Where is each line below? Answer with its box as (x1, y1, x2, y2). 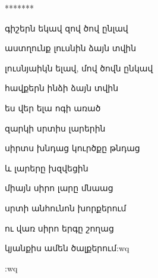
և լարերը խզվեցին (5, 161, 89, 174)
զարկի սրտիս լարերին (5, 121, 106, 134)
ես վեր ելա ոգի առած (5, 101, 101, 114)
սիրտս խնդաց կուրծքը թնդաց (5, 142, 140, 154)
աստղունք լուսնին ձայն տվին (5, 42, 137, 54)
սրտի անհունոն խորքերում (5, 201, 127, 214)
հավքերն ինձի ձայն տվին (5, 82, 119, 94)
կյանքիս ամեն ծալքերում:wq (5, 242, 129, 254)
